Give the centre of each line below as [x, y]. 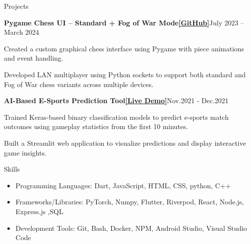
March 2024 [22, 32]
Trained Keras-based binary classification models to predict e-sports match [116, 117]
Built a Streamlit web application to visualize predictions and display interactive [125, 143]
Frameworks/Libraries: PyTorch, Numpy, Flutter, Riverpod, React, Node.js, [130, 202]
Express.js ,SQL [39, 211]
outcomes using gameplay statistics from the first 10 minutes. [96, 126]
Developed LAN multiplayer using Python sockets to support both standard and [125, 74]
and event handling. [34, 58]
